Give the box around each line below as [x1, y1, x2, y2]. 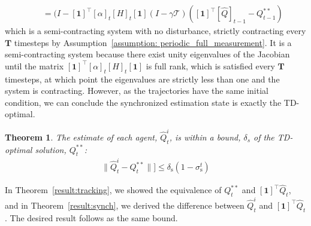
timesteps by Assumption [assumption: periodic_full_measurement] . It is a [14, 36, 292, 48]
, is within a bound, [169, 130, 241, 143]
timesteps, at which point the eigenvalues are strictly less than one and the [5, 72, 280, 85]
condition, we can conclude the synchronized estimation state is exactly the [5, 96, 282, 108]
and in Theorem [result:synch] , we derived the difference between [5, 198, 244, 211]
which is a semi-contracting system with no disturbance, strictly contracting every [5, 25, 306, 37]
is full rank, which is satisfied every [146, 59, 275, 72]
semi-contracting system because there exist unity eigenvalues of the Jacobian [5, 48, 290, 60]
